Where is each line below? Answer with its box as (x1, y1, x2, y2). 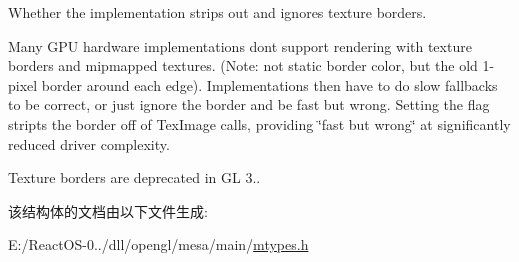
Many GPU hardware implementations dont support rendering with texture (8, 35, 472, 56)
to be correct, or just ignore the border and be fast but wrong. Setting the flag (8, 94, 490, 115)
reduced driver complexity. (8, 133, 170, 154)
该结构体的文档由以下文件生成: (8, 200, 208, 221)
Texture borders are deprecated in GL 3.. (8, 167, 261, 188)
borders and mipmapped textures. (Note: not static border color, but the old (8, 55, 478, 76)
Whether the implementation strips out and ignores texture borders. (8, 2, 427, 22)
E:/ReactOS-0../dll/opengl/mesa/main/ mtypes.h (8, 234, 309, 255)
